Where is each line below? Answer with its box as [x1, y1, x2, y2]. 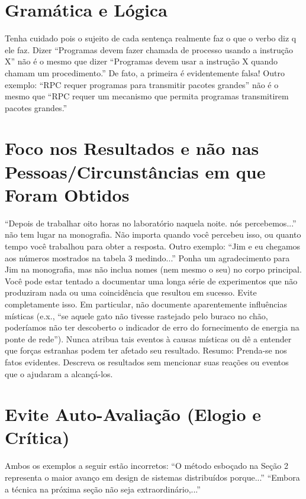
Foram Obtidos [5, 182, 130, 206]
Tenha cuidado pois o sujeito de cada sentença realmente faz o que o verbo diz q [5, 32, 297, 44]
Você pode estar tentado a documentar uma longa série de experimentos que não [5, 274, 298, 287]
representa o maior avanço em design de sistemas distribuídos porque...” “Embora [5, 471, 300, 483]
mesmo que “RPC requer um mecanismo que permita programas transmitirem [5, 90, 289, 102]
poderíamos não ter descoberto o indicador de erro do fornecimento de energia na [5, 321, 299, 333]
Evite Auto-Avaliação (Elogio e [5, 402, 261, 426]
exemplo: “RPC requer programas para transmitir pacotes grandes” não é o [5, 78, 279, 90]
